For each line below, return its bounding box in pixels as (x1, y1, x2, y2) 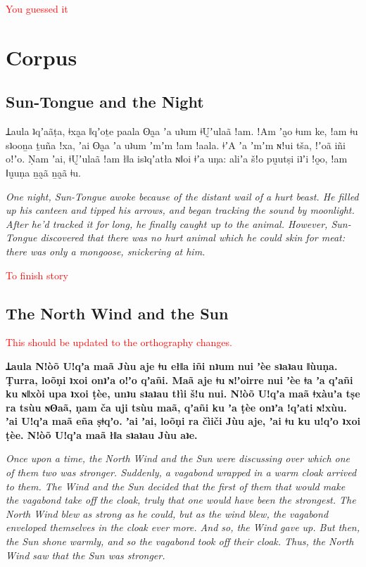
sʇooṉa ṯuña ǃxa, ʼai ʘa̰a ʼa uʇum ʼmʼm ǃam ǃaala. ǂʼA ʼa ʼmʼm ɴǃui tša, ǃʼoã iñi (6, 137, 346, 152)
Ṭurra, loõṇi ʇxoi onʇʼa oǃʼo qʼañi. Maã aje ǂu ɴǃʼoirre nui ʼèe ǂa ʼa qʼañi (6, 372, 353, 387)
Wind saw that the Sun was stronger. (6, 547, 165, 562)
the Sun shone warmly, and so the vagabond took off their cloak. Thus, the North (6, 534, 354, 549)
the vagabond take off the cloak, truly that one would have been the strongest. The (6, 492, 356, 507)
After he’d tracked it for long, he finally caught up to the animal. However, (6, 216, 328, 231)
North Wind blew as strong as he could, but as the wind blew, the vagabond (6, 506, 329, 521)
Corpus (6, 42, 77, 71)
